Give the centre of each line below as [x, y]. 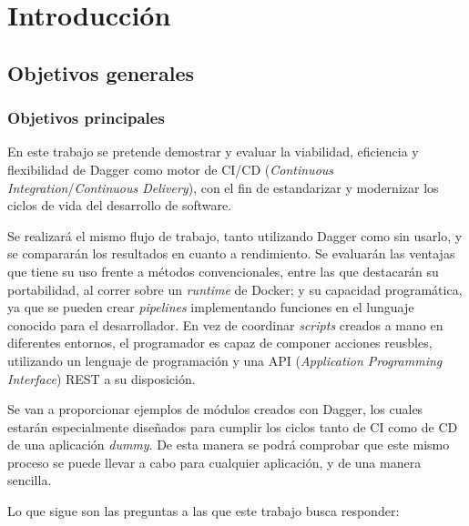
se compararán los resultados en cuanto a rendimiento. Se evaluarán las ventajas [231, 253]
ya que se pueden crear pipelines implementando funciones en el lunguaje [211, 307]
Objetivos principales [86, 118]
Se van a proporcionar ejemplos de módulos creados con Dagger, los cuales [215, 409]
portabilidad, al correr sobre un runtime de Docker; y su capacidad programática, [235, 289]
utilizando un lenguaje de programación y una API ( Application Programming [225, 360]
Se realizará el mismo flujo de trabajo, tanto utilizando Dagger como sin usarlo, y [235, 235]
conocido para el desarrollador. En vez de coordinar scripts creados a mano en [225, 324]
